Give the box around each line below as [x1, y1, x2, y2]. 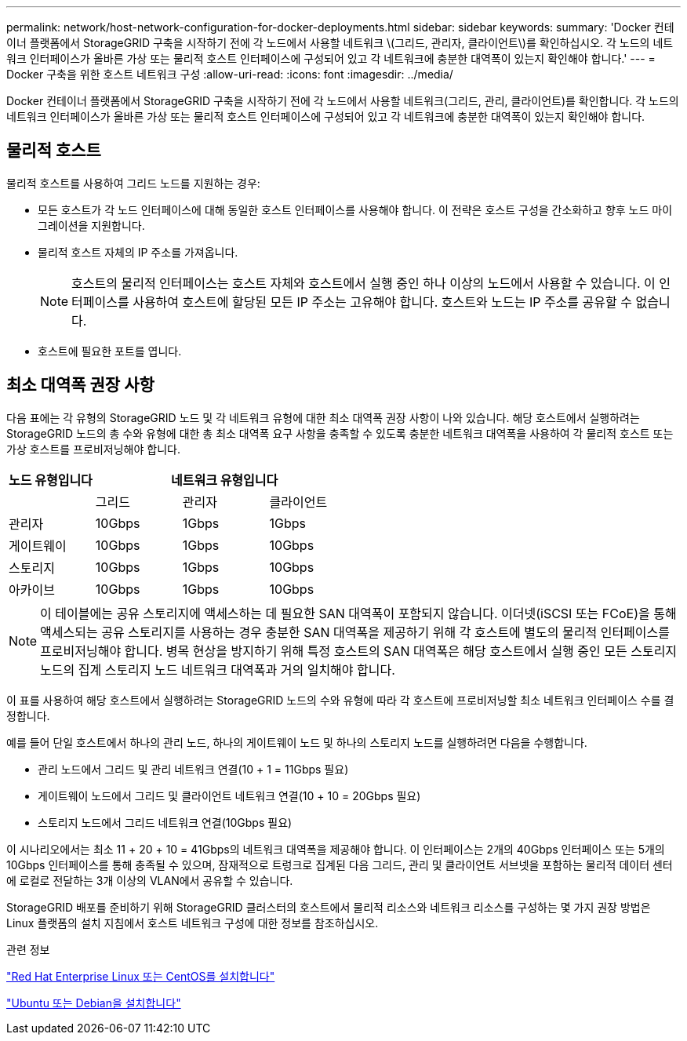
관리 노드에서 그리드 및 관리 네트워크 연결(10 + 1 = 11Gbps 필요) [38, 762, 349, 776]
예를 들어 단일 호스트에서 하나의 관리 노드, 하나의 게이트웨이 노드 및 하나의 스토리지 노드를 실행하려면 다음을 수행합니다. [6, 735, 587, 749]
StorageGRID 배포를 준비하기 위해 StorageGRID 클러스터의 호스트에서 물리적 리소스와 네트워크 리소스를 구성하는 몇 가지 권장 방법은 [6, 900, 651, 914]
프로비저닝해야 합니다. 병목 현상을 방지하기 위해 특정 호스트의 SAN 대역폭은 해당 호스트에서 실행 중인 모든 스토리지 [40, 642, 678, 659]
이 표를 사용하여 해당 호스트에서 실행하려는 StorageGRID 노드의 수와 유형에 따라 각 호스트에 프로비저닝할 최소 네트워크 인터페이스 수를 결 [6, 693, 674, 707]
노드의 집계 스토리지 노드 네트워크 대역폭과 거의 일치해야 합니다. [40, 661, 395, 678]
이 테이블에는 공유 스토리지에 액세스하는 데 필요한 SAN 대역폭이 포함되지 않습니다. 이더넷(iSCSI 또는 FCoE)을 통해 [40, 605, 677, 621]
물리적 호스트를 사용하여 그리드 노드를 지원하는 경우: [6, 176, 260, 190]
